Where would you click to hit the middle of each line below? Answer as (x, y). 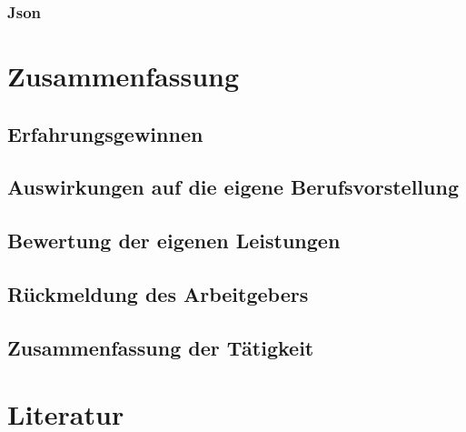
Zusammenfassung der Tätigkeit (161, 347)
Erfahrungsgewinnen (105, 133)
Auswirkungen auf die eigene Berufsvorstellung (233, 187)
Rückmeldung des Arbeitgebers (158, 293)
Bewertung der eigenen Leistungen (174, 241)
